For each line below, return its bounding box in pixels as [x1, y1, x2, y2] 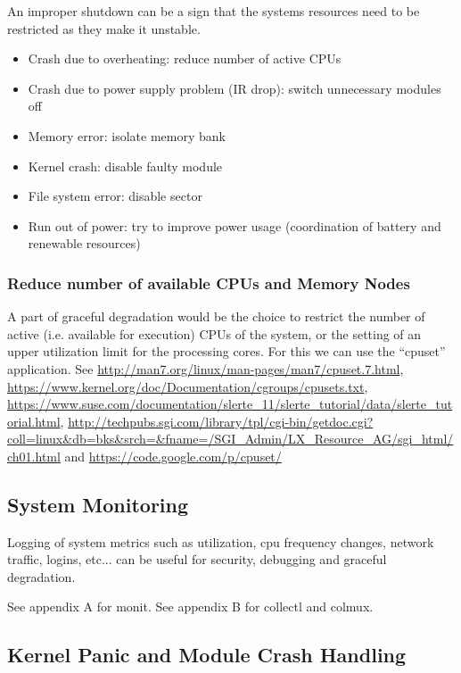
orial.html [7, 411, 61, 430]
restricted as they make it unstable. [7, 19, 201, 37]
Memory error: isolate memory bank [28, 126, 226, 145]
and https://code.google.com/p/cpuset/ [64, 446, 282, 465]
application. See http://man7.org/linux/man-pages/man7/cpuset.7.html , [7, 359, 404, 378]
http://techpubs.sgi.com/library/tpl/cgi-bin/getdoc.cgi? [68, 411, 374, 430]
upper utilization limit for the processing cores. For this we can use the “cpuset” [7, 342, 446, 361]
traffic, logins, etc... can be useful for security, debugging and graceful [7, 550, 387, 569]
